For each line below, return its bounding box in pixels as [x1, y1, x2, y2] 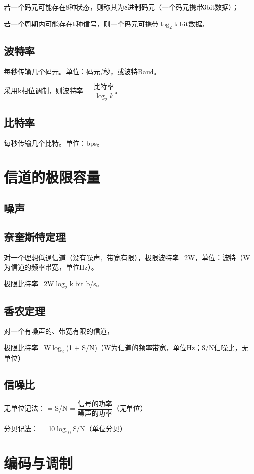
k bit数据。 [174, 18, 209, 28]
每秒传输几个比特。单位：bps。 [4, 138, 104, 148]
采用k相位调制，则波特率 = [4, 85, 91, 96]
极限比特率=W [4, 342, 51, 352]
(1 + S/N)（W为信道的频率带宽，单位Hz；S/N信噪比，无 [66, 342, 249, 352]
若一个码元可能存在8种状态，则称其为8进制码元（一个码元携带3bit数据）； [4, 2, 239, 12]
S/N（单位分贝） [73, 423, 127, 434]
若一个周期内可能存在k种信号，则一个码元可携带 [4, 18, 159, 28]
